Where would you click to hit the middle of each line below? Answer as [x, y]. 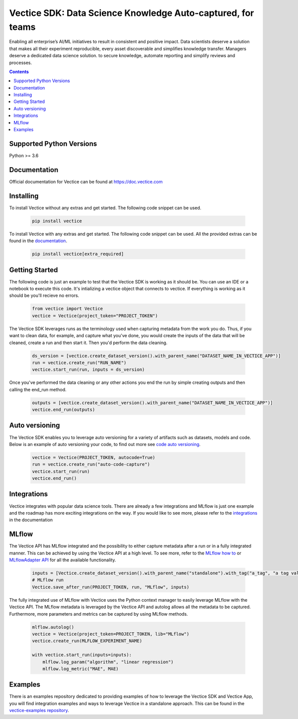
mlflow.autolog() [53, 627]
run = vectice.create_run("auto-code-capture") [91, 464]
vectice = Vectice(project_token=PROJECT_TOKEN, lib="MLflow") [111, 634]
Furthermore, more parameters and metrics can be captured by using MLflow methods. [99, 614]
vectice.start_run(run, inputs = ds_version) [88, 370]
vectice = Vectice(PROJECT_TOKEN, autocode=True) [94, 457]
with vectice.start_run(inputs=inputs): [82, 655]
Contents [19, 72]
